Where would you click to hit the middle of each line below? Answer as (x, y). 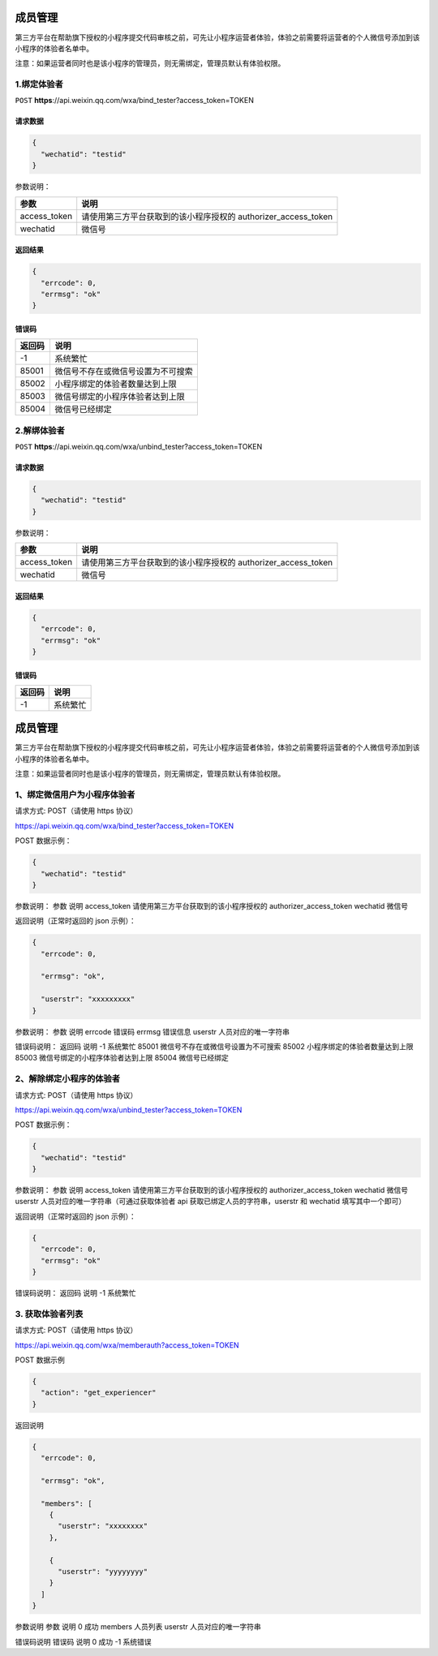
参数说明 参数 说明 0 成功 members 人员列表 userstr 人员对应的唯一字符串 (138, 1627)
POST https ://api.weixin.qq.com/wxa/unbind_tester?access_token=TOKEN (139, 447)
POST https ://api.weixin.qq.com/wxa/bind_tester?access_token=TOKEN (135, 101)
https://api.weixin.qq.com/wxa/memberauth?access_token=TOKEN (127, 1345)
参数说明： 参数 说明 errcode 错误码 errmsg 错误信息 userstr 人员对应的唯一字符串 (152, 1031)
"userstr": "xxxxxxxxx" (88, 999)
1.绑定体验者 (39, 84)
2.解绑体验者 (40, 430)
